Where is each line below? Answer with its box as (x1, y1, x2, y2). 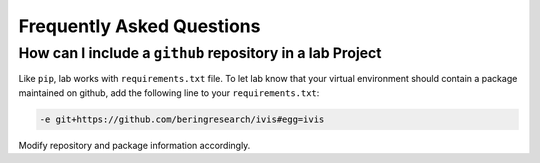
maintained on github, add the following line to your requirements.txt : (18, 86, 320, 99)
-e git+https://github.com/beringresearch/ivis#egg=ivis (39, 113, 325, 125)
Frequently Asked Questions (18, 15, 261, 37)
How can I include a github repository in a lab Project (18, 44, 382, 62)
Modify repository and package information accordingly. (18, 139, 251, 151)
